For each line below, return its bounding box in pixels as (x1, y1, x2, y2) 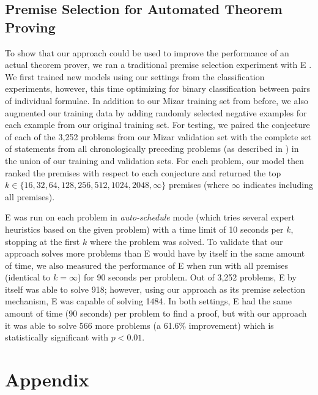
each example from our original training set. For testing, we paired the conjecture (5, 118, 310, 131)
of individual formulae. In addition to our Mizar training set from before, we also (5, 94, 308, 107)
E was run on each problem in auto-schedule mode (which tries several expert (5, 211, 295, 224)
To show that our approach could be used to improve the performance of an (5, 46, 289, 59)
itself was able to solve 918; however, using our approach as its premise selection (5, 282, 306, 295)
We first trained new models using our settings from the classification (5, 70, 265, 83)
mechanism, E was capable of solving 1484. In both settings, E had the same (5, 295, 292, 307)
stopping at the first (5, 235, 80, 247)
